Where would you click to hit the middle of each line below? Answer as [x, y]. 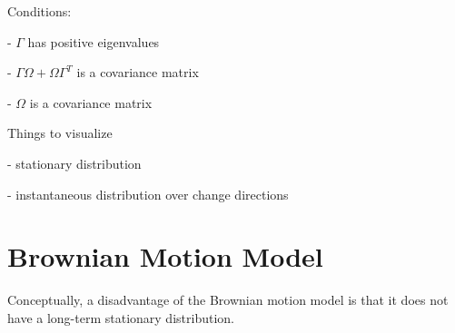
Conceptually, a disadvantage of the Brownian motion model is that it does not [228, 300]
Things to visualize [60, 133]
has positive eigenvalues [94, 41]
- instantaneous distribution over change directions [148, 194]
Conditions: [40, 11]
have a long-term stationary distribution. [121, 317]
